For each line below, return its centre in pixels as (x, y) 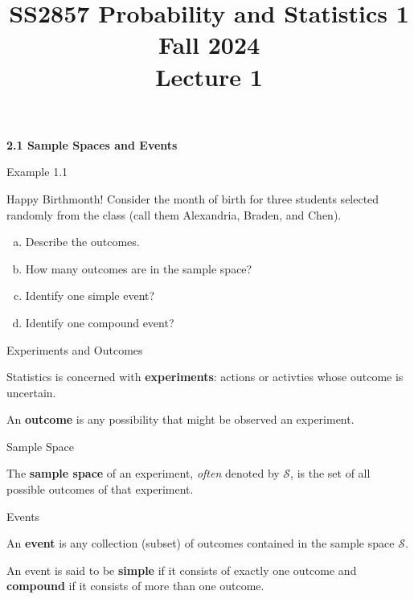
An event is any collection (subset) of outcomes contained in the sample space (201, 543)
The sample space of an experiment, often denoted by (143, 473)
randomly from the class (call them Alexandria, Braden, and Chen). (174, 214)
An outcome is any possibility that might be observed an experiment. (180, 419)
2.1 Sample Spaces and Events (92, 144)
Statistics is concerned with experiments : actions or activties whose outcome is (205, 377)
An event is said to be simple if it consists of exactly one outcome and (182, 570)
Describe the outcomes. (82, 242)
